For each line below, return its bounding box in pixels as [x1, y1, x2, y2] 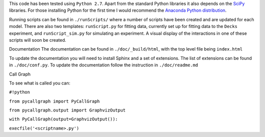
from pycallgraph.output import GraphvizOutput [9, 108, 126, 113]
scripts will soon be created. [9, 37, 66, 43]
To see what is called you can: [9, 80, 71, 86]
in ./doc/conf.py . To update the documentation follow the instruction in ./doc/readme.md [9, 62, 198, 68]
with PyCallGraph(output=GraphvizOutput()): [9, 116, 118, 122]
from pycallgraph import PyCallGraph [9, 98, 100, 104]
